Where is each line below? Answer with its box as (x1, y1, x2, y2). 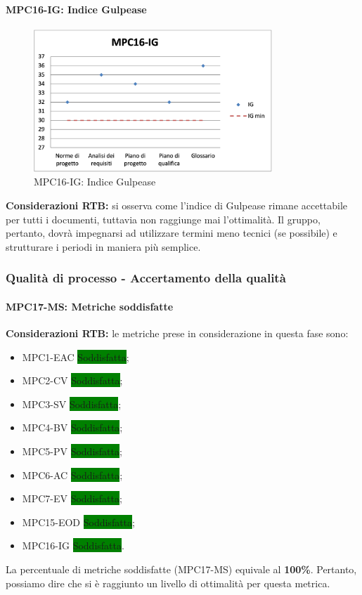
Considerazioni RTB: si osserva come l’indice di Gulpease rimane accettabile (6, 198, 348, 213)
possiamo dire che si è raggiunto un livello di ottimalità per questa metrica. (6, 575, 330, 590)
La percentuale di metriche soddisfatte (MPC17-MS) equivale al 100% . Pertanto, (6, 561, 357, 576)
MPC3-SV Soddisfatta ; (22, 396, 122, 411)
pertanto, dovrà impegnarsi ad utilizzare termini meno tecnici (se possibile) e (6, 225, 337, 240)
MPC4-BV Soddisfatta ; (22, 420, 123, 435)
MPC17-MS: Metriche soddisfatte (6, 299, 174, 313)
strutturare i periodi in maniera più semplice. (6, 239, 201, 254)
